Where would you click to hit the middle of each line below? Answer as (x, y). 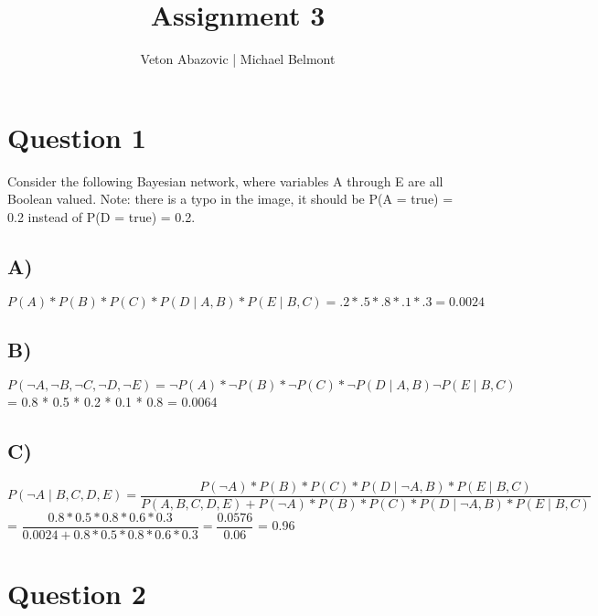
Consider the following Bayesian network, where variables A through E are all (225, 181)
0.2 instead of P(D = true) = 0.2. (101, 216)
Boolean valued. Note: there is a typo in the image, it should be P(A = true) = (230, 199)
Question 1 (77, 137)
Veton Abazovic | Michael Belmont (238, 59)
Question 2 (77, 593)
